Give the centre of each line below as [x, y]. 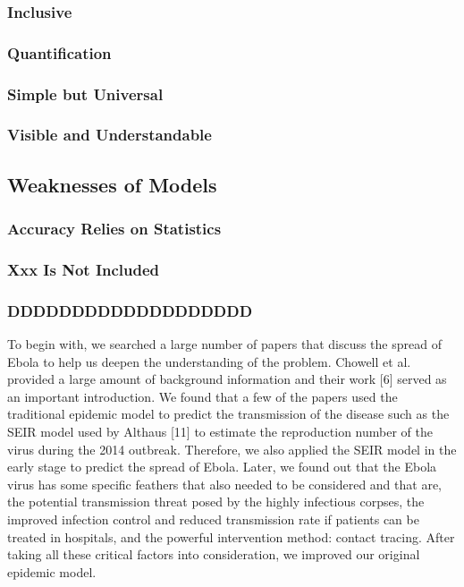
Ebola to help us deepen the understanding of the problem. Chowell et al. [209, 361]
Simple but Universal [85, 94]
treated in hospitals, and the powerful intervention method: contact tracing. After [231, 536]
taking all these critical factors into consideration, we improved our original [214, 554]
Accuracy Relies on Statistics [114, 229]
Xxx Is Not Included [84, 269]
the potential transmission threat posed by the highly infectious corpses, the [216, 502]
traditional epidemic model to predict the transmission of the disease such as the [228, 414]
